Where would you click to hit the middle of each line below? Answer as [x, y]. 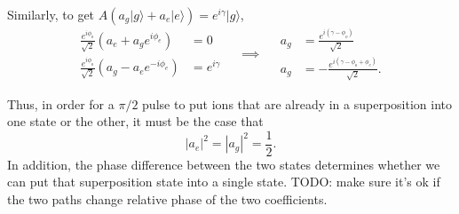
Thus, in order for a [61, 103]
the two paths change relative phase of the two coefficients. [167, 199]
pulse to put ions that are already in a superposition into [297, 103]
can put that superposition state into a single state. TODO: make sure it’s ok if [224, 182]
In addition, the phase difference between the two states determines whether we [224, 164]
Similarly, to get [51, 14]
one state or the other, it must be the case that [135, 121]
